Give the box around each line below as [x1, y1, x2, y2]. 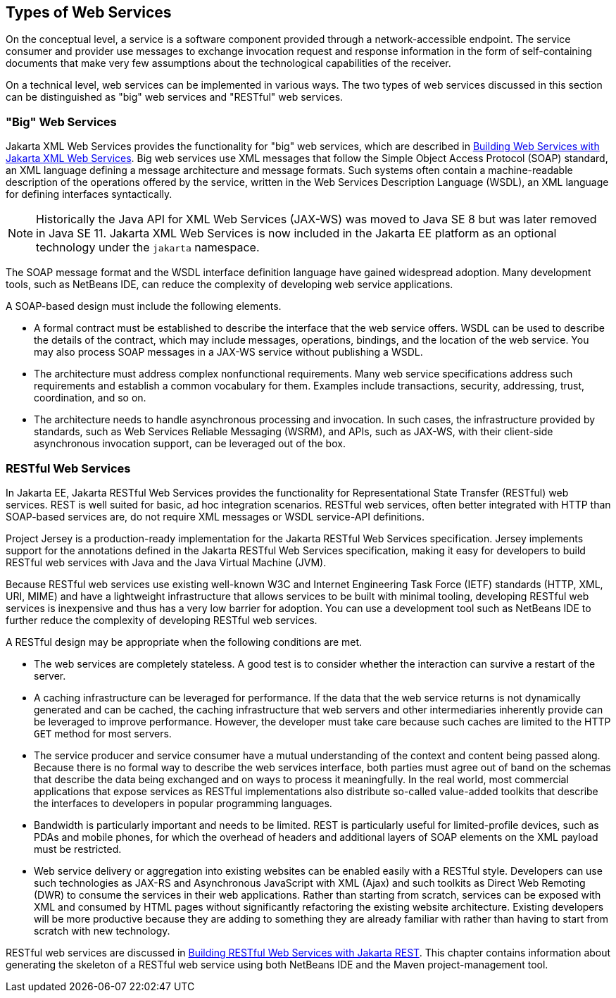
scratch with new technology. [34, 924, 170, 937]
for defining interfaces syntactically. [6, 188, 172, 201]
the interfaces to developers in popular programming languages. [34, 797, 332, 809]
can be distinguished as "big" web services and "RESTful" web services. [6, 91, 344, 104]
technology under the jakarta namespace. [36, 240, 260, 255]
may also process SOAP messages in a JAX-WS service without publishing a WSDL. [34, 346, 423, 358]
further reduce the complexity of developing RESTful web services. [6, 613, 318, 626]
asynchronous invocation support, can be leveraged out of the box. [34, 437, 346, 450]
